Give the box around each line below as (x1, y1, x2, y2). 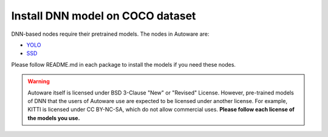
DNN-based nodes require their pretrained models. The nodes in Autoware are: (11, 30, 210, 38)
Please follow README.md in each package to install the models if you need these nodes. (11, 61, 236, 68)
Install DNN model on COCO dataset (11, 9, 196, 22)
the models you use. (27, 114, 80, 121)
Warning (27, 78, 50, 85)
